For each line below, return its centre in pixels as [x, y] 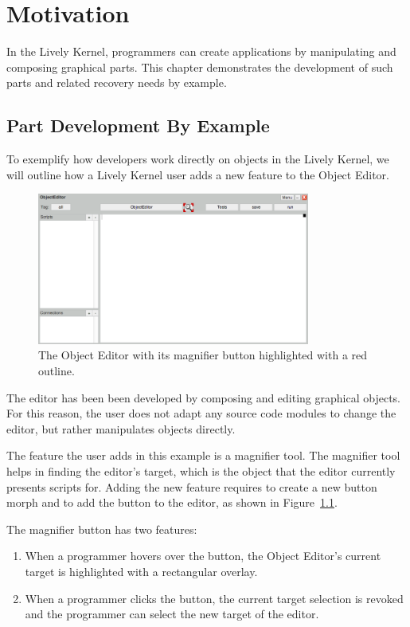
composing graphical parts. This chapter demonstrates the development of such [200, 67]
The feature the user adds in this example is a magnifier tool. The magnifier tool [203, 455]
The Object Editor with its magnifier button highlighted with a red [203, 355]
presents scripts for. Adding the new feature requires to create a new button [192, 486]
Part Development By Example [138, 125]
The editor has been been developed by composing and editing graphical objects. [203, 397]
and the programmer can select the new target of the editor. [172, 614]
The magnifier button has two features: [102, 529]
